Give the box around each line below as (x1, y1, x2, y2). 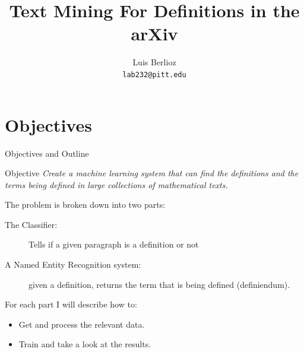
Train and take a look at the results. (18, 338, 151, 350)
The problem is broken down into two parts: (5, 198, 166, 211)
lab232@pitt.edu (122, 70, 186, 79)
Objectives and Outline (5, 147, 89, 159)
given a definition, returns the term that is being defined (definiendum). (28, 278, 290, 290)
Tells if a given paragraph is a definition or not (28, 238, 199, 250)
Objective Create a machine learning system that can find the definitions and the (5, 167, 299, 179)
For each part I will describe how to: (5, 298, 137, 310)
